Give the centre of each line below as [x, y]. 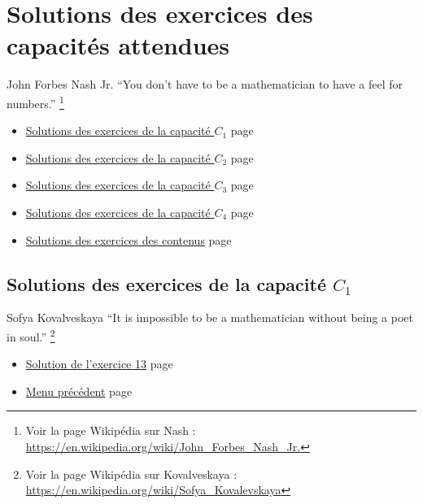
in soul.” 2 [31, 335]
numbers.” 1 [35, 102]
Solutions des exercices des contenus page [129, 239]
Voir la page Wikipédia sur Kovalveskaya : [131, 474]
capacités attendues [118, 45]
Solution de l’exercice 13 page [99, 364]
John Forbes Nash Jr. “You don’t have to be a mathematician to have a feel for [205, 84]
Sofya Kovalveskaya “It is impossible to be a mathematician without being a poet [210, 317]
